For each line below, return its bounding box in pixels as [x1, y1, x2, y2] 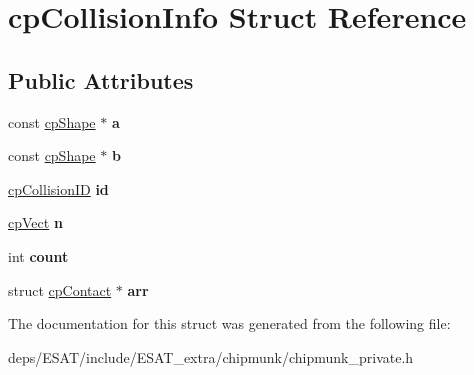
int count [8, 245, 69, 266]
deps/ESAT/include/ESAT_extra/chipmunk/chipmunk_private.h [8, 346, 414, 367]
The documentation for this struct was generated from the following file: [8, 313, 451, 334]
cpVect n [8, 212, 63, 233]
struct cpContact [8, 279, 112, 300]
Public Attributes [8, 64, 194, 95]
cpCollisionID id [8, 178, 109, 199]
